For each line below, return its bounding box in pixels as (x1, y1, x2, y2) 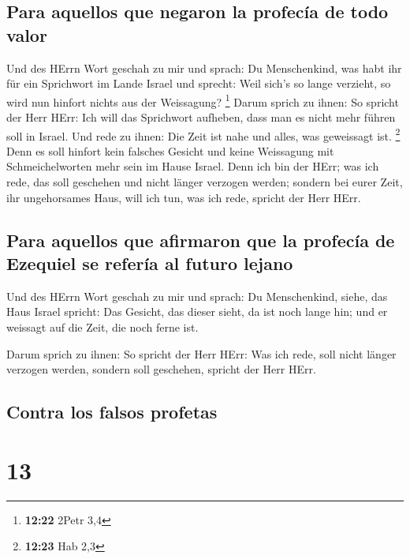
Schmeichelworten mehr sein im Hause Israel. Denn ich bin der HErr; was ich (6, 158, 379, 174)
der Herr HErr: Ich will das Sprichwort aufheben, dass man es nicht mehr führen (6, 109, 396, 126)
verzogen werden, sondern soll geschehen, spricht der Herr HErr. (6, 361, 316, 377)
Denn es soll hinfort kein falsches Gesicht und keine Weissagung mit (6, 142, 334, 159)
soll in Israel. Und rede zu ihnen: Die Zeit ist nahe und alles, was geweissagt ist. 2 (6, 125, 401, 144)
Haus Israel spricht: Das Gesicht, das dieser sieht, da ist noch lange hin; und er (6, 303, 388, 320)
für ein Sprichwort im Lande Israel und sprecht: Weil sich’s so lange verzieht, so (6, 75, 391, 92)
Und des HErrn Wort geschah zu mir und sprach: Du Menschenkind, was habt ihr (6, 59, 402, 76)
